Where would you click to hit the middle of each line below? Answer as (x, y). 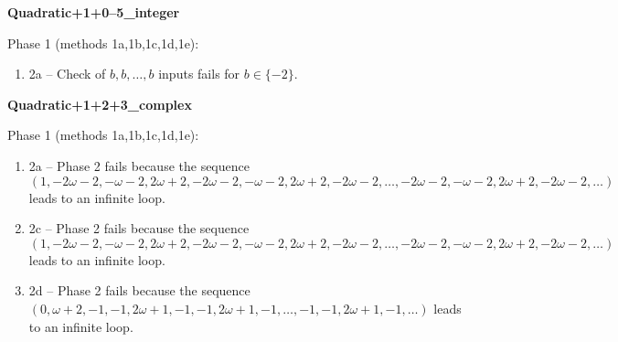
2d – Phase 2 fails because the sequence (139, 290)
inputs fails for (199, 74)
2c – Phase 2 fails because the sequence (139, 228)
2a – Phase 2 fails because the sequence (139, 165)
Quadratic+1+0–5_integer (94, 12)
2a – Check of (67, 74)
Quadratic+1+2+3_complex (100, 104)
